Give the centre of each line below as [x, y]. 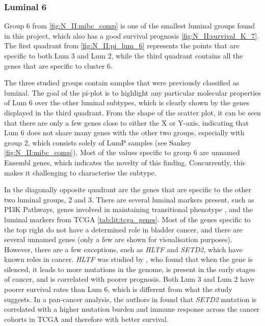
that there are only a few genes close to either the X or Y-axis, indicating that [126, 122]
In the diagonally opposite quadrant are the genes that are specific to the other [128, 189]
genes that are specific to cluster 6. [58, 65]
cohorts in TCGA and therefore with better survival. [86, 319]
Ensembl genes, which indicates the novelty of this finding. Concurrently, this [125, 162]
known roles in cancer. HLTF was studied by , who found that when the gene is [129, 259]
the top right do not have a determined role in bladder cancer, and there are [123, 229]
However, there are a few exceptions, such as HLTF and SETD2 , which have [123, 249]
